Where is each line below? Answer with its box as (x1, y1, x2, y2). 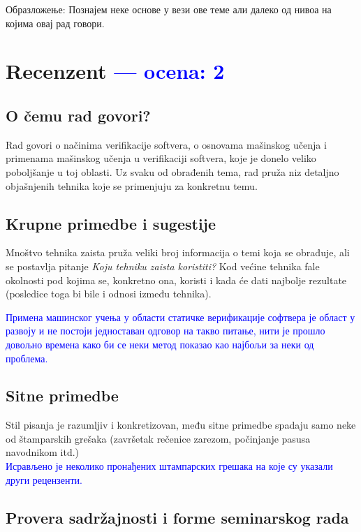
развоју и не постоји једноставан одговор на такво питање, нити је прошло (6, 323, 325, 338)
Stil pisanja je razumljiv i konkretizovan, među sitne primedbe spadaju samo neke (6, 418, 356, 432)
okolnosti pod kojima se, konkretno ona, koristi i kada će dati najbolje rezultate (6, 272, 347, 287)
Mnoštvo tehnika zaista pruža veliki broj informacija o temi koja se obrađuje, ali (6, 245, 350, 260)
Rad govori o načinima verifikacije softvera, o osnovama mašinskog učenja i (6, 137, 327, 152)
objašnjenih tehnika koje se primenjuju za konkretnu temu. (6, 178, 258, 193)
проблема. (6, 350, 48, 365)
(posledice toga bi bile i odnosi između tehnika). (6, 286, 212, 301)
